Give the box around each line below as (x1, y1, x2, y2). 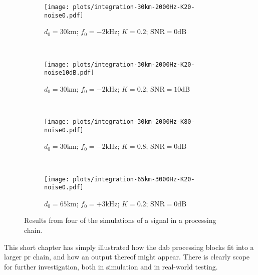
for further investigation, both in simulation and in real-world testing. (4, 261, 218, 271)
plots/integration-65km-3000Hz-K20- (73, 175, 195, 183)
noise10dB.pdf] (44, 69, 95, 77)
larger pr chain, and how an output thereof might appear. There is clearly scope (4, 251, 250, 262)
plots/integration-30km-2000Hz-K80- (73, 118, 195, 125)
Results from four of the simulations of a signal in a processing (24, 215, 216, 225)
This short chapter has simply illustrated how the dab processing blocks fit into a (4, 241, 254, 252)
